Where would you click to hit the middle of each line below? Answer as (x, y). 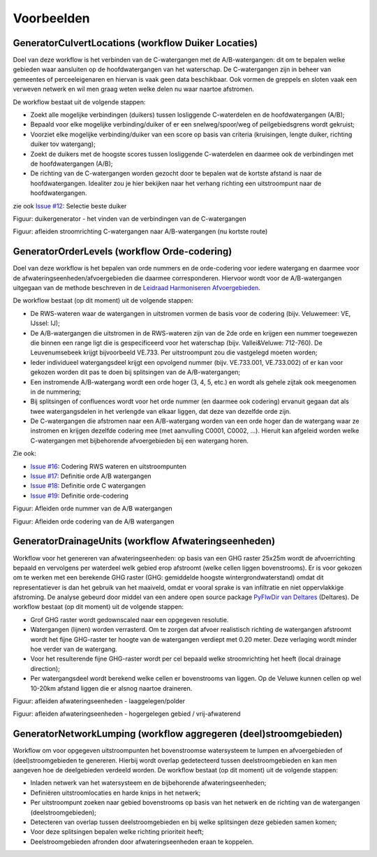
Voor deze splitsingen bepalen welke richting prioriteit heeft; (117, 832)
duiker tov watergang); (63, 144)
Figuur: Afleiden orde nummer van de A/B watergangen (93, 509)
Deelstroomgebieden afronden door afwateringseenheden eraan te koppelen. (142, 842)
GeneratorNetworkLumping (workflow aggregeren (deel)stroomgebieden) (178, 734)
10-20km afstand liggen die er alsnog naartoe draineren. (111, 688)
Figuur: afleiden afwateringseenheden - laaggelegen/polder (99, 701)
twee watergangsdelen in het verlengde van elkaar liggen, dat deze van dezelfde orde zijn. (161, 411)
